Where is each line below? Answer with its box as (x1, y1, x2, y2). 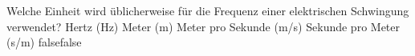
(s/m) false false (6, 34, 82, 50)
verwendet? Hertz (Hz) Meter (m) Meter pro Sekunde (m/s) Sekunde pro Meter (6, 18, 400, 34)
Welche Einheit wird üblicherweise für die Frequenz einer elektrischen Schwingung (6, 2, 409, 18)
